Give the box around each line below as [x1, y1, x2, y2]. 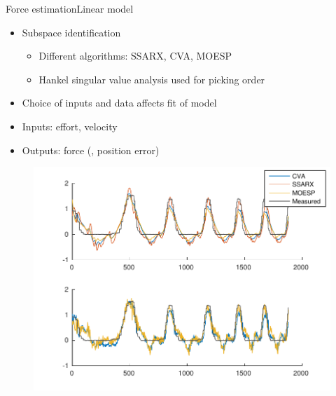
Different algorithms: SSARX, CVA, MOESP [38, 48, 232, 63]
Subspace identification [22, 25, 121, 39]
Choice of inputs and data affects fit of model [22, 95, 217, 110]
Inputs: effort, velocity [22, 118, 118, 133]
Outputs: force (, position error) [22, 142, 160, 157]
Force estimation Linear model [6, 1, 134, 15]
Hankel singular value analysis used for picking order [38, 71, 265, 86]
